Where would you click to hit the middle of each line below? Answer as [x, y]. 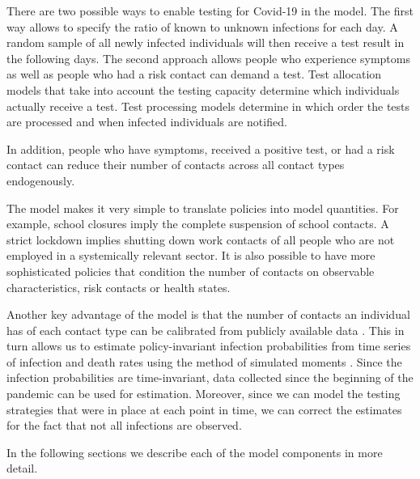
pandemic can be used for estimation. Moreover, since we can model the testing [204, 394]
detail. [22, 468]
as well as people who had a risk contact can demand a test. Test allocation [194, 74]
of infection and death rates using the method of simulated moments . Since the [204, 361]
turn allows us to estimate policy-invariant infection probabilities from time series [209, 346]
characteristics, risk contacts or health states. [119, 287]
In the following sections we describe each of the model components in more [195, 452]
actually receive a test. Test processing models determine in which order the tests [208, 106]
